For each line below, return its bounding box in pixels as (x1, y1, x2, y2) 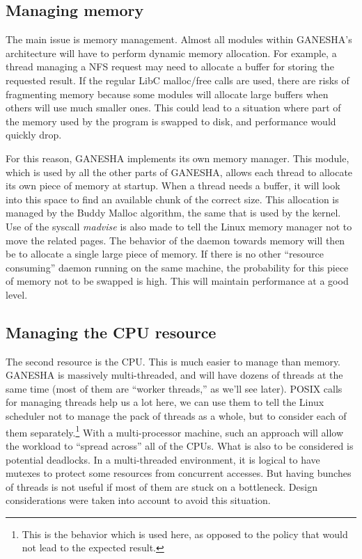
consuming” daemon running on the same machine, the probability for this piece (6, 260, 349, 274)
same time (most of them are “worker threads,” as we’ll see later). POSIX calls (6, 381, 343, 395)
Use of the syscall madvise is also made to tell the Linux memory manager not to (6, 219, 352, 233)
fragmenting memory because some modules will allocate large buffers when (6, 86, 329, 101)
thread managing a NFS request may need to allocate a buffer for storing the (6, 59, 334, 74)
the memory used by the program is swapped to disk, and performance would (6, 113, 336, 128)
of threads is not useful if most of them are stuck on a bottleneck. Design (6, 479, 317, 494)
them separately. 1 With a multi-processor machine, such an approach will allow (6, 423, 344, 439)
